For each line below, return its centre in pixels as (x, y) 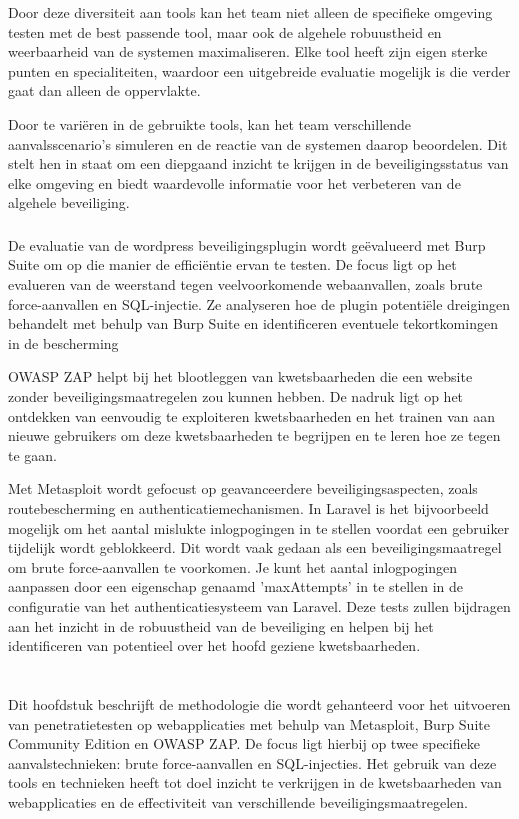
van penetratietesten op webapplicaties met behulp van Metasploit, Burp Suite (249, 723)
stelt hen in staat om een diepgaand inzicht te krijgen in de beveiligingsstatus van (258, 163)
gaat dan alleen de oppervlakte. (104, 90)
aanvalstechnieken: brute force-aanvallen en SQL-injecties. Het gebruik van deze (252, 762)
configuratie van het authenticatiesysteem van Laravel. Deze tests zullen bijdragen (259, 605)
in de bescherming (63, 342)
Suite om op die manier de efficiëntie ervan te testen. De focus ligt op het (232, 264)
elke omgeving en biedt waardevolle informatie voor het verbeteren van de (234, 182)
